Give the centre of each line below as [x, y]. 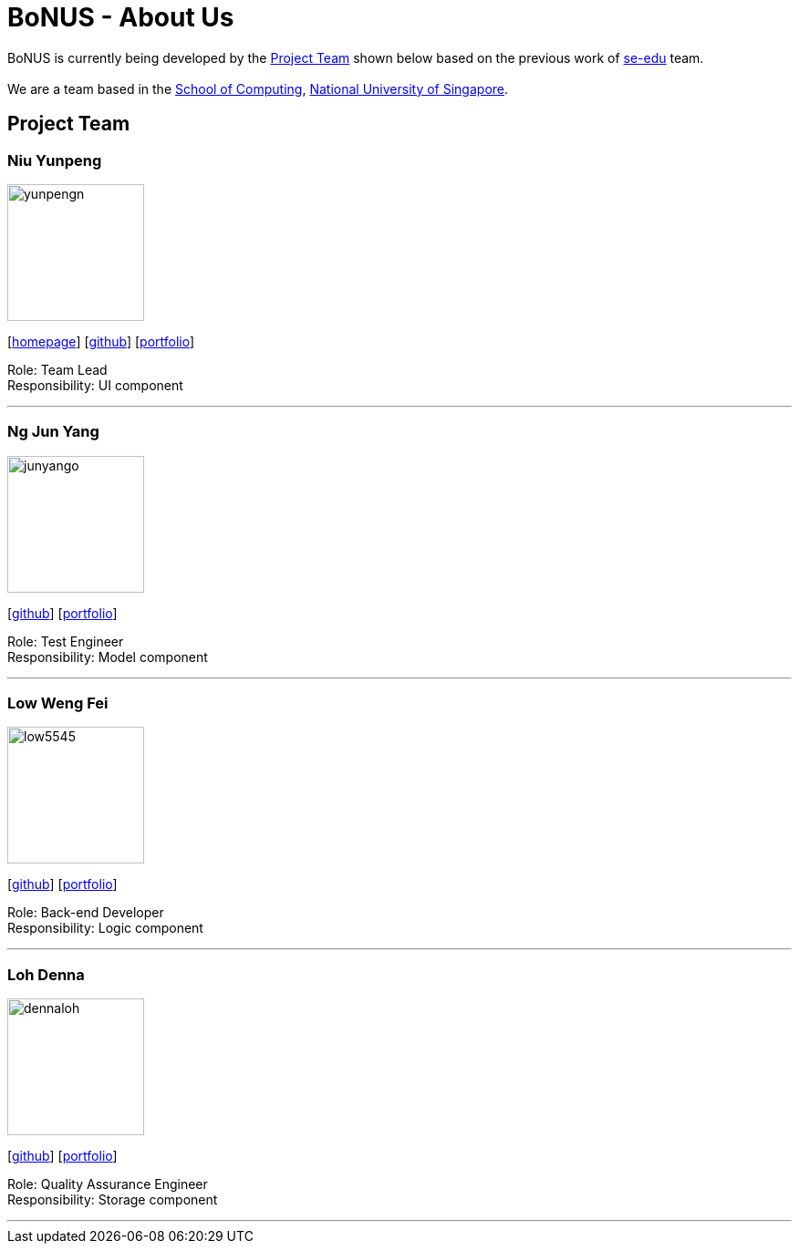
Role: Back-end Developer [86, 913]
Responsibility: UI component [95, 385]
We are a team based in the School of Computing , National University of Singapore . [258, 88]
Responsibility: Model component [108, 657]
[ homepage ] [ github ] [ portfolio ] [101, 341]
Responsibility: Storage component [113, 1200]
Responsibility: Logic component [105, 928]
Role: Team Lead [57, 369]
